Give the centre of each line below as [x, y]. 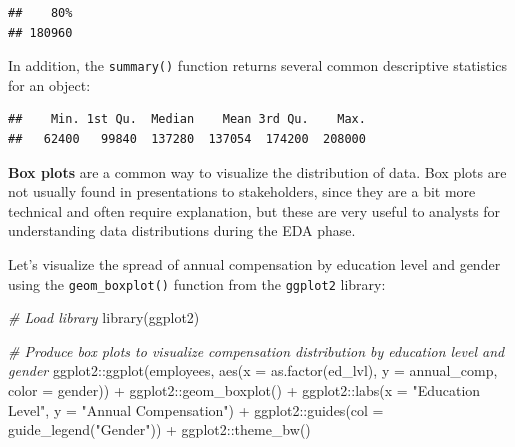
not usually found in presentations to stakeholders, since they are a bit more [242, 191]
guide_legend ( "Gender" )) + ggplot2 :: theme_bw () [159, 429]
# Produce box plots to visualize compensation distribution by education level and [256, 350]
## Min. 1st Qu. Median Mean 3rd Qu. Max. [187, 119]
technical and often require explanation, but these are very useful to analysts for [254, 210]
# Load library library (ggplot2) [104, 317]
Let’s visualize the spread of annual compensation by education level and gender [254, 264]
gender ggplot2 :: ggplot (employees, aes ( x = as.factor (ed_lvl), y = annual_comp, [253, 370]
